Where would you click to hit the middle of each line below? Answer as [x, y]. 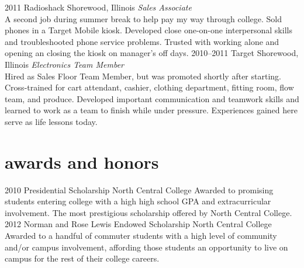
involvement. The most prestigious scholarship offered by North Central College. [148, 212]
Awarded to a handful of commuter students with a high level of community [141, 236]
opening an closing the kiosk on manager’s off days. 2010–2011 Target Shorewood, [152, 53]
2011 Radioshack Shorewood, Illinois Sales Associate [98, 7]
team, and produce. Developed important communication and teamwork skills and [152, 98]
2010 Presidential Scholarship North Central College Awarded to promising [139, 189]
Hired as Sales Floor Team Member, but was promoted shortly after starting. [143, 76]
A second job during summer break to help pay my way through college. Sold [143, 18]
